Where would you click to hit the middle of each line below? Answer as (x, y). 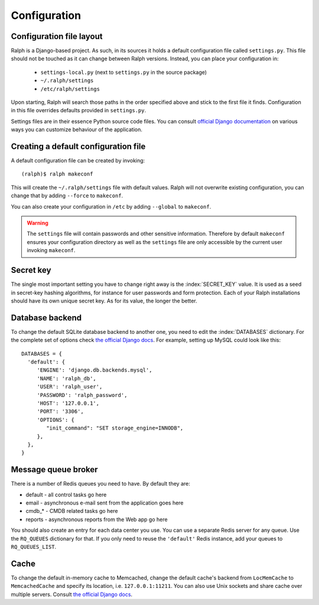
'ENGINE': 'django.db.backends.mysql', (95, 370)
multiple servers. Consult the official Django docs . (72, 594)
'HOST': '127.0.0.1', (68, 403)
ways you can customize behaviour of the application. (77, 129)
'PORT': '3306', (60, 412)
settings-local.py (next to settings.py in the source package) (123, 72)
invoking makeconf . (51, 251)
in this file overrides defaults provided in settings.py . (79, 110)
